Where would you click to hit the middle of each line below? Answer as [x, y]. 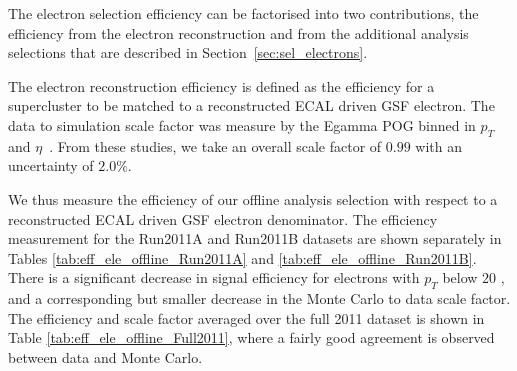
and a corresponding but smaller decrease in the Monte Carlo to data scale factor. [259, 298]
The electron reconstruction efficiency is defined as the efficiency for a [221, 85]
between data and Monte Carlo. [105, 356]
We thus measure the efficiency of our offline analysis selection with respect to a [253, 198]
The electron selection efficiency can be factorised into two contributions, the [243, 13]
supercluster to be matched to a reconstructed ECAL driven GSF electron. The [251, 105]
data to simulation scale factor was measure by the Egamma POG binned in [242, 124]
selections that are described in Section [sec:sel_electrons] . [188, 52]
